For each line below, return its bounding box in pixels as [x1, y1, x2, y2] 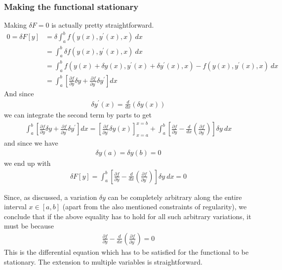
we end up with [4, 157, 51, 168]
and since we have [4, 138, 58, 148]
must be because [4, 221, 54, 231]
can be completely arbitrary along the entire [108, 192, 242, 202]
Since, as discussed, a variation [4, 192, 97, 202]
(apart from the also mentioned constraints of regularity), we [62, 201, 247, 212]
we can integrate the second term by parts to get [4, 110, 152, 120]
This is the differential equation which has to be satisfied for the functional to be [4, 246, 249, 257]
